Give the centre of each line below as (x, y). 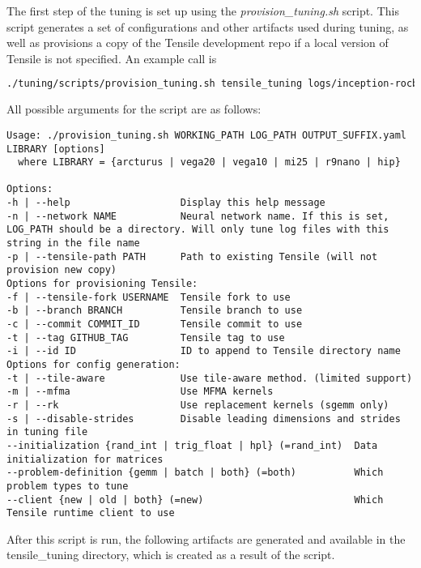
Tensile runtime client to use (91, 513)
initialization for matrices (85, 459)
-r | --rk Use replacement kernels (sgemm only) (198, 405)
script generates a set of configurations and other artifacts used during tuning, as (208, 26)
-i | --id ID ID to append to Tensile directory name (204, 351)
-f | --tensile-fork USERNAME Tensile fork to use (149, 297)
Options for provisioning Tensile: (102, 284)
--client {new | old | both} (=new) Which (195, 500)
